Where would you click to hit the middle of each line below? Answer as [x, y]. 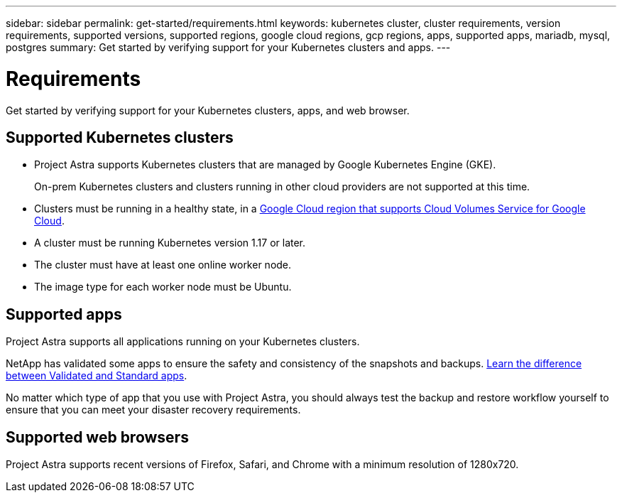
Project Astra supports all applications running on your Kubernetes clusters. [183, 342]
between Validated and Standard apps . [97, 376]
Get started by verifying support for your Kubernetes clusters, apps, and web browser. [208, 110]
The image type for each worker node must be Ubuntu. [163, 287]
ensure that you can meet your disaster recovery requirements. [153, 410]
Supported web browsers [97, 437]
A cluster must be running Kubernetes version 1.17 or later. [170, 243]
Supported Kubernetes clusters [120, 137]
